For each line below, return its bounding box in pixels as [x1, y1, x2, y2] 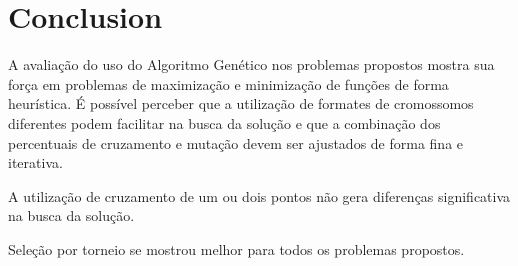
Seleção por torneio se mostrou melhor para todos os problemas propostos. [8, 238, 465, 259]
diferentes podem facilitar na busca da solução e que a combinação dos [8, 112, 441, 133]
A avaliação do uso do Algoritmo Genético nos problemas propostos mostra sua [8, 54, 495, 75]
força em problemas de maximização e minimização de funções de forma [8, 73, 449, 94]
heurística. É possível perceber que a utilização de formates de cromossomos [8, 93, 474, 114]
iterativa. [8, 152, 63, 173]
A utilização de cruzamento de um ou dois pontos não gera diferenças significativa [8, 185, 511, 206]
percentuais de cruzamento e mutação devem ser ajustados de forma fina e [8, 132, 464, 153]
